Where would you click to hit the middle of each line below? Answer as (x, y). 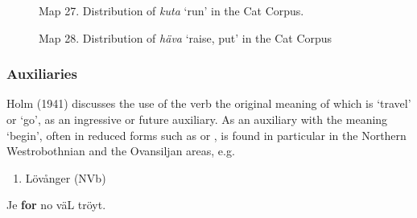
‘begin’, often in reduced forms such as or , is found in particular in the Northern (206, 135)
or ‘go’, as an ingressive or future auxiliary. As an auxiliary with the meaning (197, 119)
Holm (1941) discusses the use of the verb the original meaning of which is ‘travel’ (209, 103)
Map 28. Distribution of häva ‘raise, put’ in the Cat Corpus (186, 37)
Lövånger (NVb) (66, 177)
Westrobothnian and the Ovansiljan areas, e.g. (121, 151)
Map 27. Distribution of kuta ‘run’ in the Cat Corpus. (171, 10)
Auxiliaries (42, 74)
